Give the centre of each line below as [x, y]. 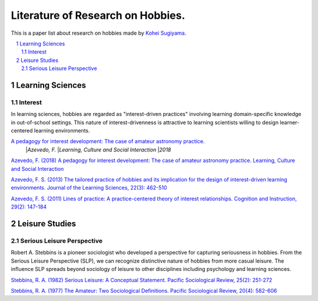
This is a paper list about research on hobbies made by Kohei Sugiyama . [99, 33]
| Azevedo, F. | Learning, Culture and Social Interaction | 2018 [98, 150]
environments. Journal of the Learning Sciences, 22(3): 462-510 [89, 188]
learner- [290, 122]
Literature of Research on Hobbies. [98, 15]
